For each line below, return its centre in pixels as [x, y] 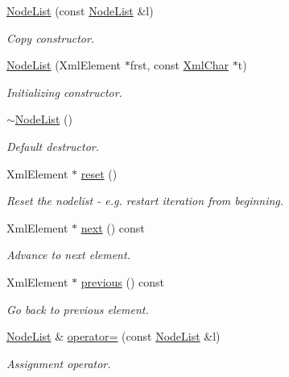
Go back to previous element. [78, 309]
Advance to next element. [68, 255]
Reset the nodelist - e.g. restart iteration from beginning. [145, 201]
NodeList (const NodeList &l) [80, 10]
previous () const [123, 281]
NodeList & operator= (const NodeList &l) [114, 336]
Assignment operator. [59, 363]
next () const [113, 227]
